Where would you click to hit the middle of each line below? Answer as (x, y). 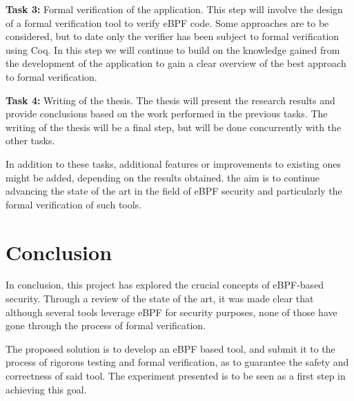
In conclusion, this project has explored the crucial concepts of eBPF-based (165, 285)
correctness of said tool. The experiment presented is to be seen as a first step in (176, 375)
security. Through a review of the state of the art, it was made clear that (160, 299)
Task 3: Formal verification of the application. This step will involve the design (174, 9)
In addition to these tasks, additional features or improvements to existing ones (173, 163)
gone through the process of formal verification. (106, 325)
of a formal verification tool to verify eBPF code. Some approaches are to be (167, 22)
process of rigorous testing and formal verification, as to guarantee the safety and (177, 362)
